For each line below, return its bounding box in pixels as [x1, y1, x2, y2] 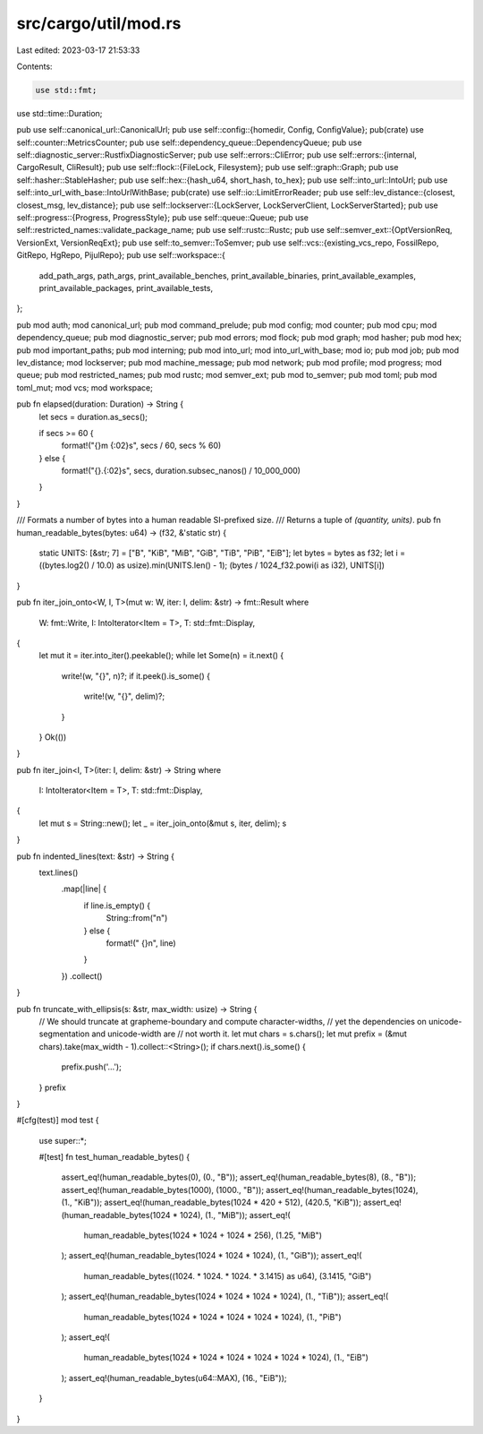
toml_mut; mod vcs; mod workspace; [16, 382, 154, 393]
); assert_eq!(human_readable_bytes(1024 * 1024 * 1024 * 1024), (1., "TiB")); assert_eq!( [61, 1291, 389, 1302]
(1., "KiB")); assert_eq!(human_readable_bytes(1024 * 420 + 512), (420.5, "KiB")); [61, 1197, 361, 1208]
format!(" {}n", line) [106, 938, 176, 949]
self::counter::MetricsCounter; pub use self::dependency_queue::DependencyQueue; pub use [16, 137, 362, 148]
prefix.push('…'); [61, 1061, 123, 1072]
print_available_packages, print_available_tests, [38, 282, 214, 293]
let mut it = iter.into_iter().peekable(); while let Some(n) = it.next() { [38, 650, 284, 661]
